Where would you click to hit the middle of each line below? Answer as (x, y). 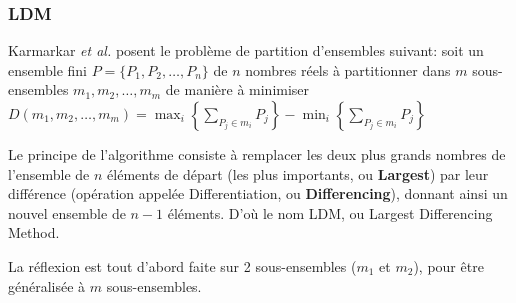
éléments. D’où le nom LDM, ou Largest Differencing (330, 212)
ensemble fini (48, 69)
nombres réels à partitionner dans (348, 69)
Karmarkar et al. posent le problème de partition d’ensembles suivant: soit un (246, 50)
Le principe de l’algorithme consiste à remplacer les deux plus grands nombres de (257, 154)
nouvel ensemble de (67, 212)
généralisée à (47, 285)
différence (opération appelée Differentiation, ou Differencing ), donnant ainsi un (258, 193)
